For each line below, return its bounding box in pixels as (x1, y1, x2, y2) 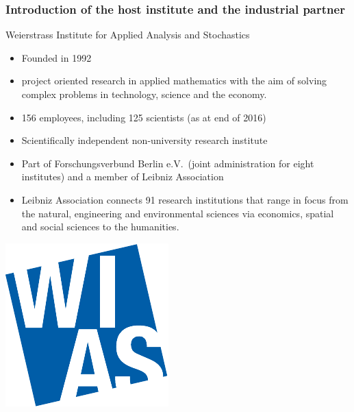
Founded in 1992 (21, 50, 92, 64)
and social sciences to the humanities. (21, 219, 179, 234)
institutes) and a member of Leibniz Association (21, 169, 224, 184)
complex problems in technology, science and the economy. (21, 87, 267, 101)
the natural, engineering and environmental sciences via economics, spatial (21, 206, 334, 220)
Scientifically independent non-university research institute (21, 133, 268, 147)
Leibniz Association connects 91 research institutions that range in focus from (21, 192, 349, 206)
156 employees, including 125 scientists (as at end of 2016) (21, 110, 266, 124)
